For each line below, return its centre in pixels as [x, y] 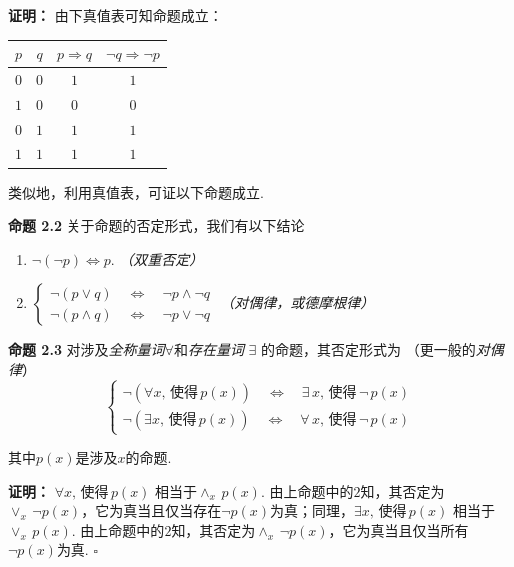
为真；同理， [312, 510]
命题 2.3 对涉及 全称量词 [86, 349]
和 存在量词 [208, 349]
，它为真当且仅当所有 [398, 529]
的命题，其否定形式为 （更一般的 [368, 349]
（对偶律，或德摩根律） [297, 302]
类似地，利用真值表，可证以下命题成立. [136, 191]
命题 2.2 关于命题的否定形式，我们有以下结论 [156, 225]
